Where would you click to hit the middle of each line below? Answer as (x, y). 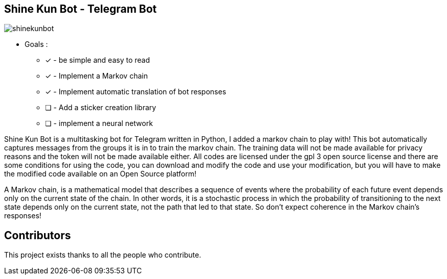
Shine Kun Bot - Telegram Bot (81, 9)
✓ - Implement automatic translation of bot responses (136, 92)
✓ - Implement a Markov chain (96, 76)
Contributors (38, 235)
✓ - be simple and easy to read (98, 60)
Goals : (36, 44)
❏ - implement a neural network (99, 123)
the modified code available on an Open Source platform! (100, 174)
